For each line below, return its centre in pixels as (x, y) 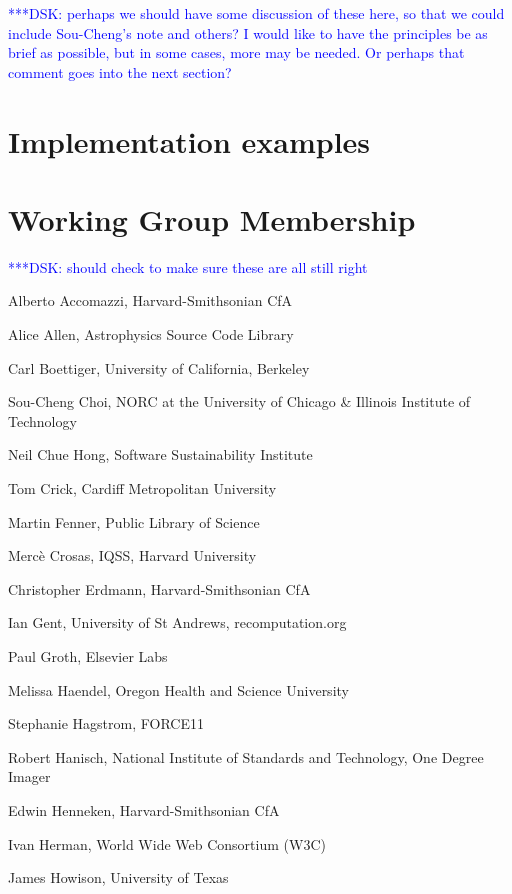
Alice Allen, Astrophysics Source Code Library (151, 334)
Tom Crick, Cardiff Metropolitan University (142, 488)
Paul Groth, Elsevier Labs (88, 656)
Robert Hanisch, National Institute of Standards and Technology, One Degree (246, 756)
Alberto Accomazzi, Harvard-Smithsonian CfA (150, 300)
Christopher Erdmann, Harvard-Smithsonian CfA (159, 588)
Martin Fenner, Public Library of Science (134, 521)
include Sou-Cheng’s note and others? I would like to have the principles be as (248, 32)
